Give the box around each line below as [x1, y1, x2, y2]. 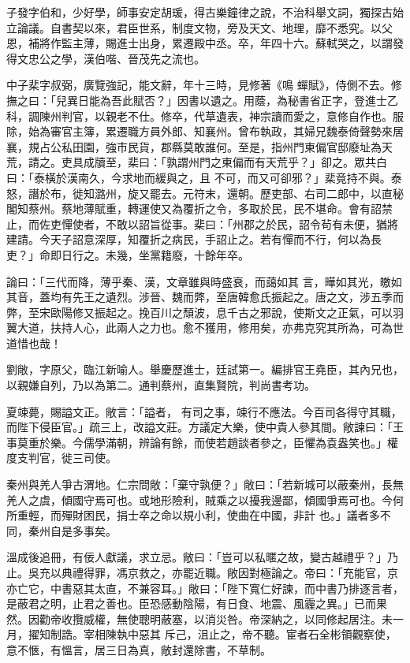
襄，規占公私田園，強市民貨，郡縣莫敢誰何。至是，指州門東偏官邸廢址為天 [6, 138, 393, 155]
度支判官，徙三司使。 [6, 449, 117, 466]
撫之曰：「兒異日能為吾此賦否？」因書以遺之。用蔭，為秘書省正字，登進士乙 [6, 91, 398, 108]
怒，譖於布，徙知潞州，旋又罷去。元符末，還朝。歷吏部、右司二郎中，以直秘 [6, 184, 404, 201]
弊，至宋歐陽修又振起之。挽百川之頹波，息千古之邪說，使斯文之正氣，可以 [6, 304, 393, 320]
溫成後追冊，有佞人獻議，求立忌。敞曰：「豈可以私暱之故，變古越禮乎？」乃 [6, 549, 398, 565]
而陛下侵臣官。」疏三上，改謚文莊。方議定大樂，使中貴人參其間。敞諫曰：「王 [6, 419, 404, 435]
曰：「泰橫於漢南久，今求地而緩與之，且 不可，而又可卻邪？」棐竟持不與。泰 [6, 169, 402, 185]
